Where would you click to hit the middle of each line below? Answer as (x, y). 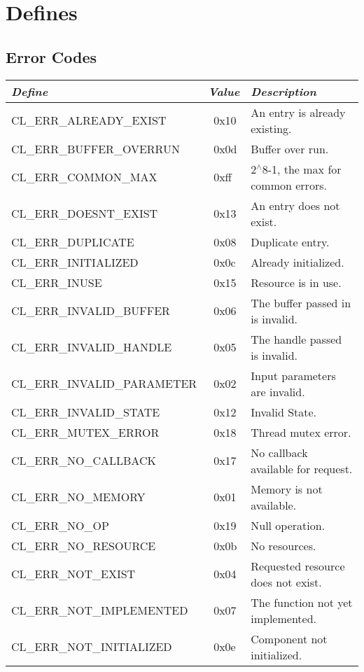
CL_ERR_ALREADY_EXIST (89, 120)
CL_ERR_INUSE (57, 282)
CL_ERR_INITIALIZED (75, 262)
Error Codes (51, 56)
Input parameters (293, 375)
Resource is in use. (296, 282)
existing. (271, 128)
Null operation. (288, 525)
